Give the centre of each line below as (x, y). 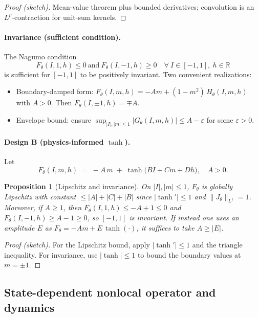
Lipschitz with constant (40, 196)
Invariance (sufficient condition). (62, 37)
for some (220, 119)
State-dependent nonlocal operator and (110, 292)
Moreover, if (23, 207)
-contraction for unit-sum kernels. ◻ (69, 17)
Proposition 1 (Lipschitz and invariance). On (78, 186)
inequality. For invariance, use (51, 254)
